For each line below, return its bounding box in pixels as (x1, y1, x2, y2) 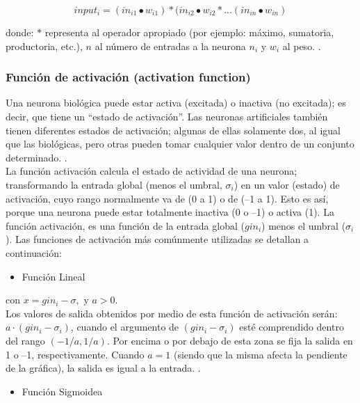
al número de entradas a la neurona (95, 38, 246, 53)
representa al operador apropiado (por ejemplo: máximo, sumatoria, (44, 25, 334, 39)
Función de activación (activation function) (6, 68, 251, 86)
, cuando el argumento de (70, 319, 179, 334)
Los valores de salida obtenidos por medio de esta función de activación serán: (6, 306, 338, 320)
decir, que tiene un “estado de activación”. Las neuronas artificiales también (6, 109, 328, 123)
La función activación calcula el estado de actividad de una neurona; (6, 164, 297, 178)
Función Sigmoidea (22, 384, 103, 398)
